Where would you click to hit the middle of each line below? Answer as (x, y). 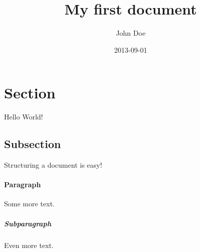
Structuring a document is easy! (53, 165)
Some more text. (29, 204)
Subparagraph (28, 223)
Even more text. (29, 245)
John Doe (131, 33)
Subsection (33, 144)
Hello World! (24, 117)
